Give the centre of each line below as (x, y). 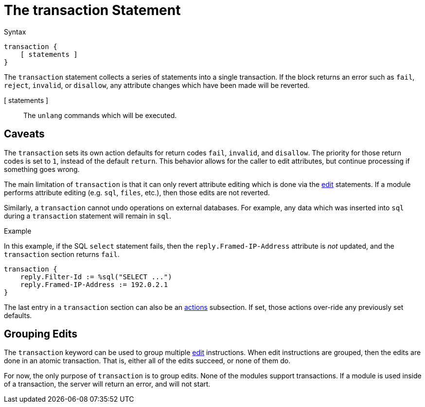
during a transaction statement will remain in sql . (88, 216)
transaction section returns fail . (62, 254)
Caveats (24, 134)
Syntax (15, 32)
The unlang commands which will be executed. (100, 115)
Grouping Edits (41, 334)
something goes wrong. (42, 169)
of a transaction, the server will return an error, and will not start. (107, 384)
